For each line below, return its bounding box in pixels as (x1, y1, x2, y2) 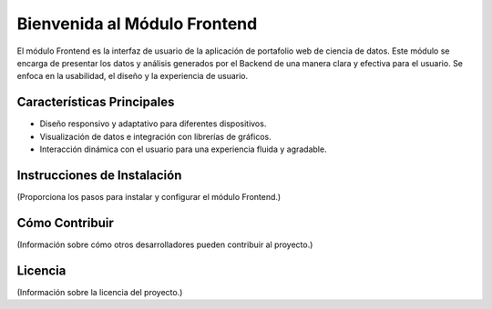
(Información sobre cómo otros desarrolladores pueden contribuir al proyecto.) (16, 239, 313, 250)
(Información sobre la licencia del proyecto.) (16, 286, 183, 297)
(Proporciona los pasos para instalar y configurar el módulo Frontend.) (16, 191, 282, 202)
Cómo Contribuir (16, 214, 114, 231)
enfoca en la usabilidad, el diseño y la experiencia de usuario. (16, 71, 249, 82)
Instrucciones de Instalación (16, 167, 182, 183)
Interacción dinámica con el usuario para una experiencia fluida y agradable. (39, 144, 327, 154)
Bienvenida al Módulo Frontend (16, 14, 258, 34)
